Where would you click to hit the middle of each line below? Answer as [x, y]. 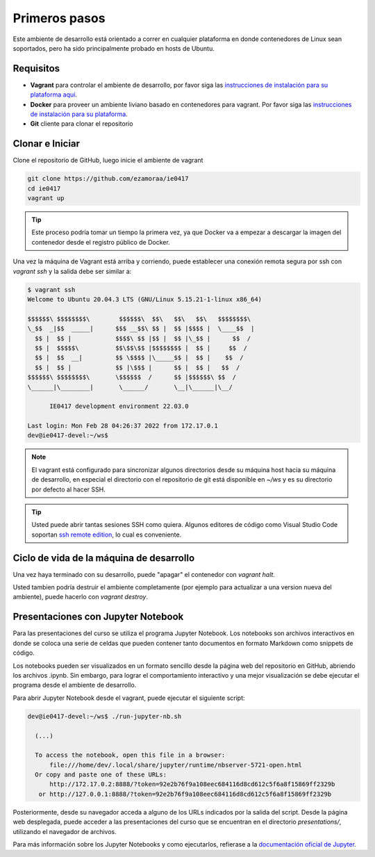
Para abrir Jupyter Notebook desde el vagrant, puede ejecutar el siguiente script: [129, 698]
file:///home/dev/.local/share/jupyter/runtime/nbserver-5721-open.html [176, 765]
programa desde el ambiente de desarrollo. [75, 685]
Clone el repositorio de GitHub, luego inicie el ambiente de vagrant [108, 161]
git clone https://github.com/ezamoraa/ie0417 [108, 179]
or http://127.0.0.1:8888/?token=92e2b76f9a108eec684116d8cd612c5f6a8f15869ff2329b [185, 794]
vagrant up [46, 198]
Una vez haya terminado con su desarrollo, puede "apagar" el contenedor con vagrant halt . [144, 574]
